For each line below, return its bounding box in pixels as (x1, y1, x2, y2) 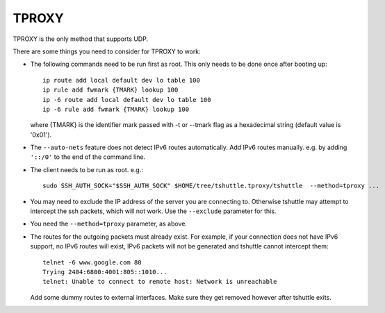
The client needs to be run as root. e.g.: (30, 165, 144, 174)
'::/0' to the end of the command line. (30, 153, 146, 161)
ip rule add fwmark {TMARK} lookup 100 (42, 86, 179, 94)
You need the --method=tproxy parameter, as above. (30, 219, 188, 228)
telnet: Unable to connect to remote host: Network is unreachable (42, 278, 277, 286)
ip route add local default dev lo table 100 (42, 76, 201, 84)
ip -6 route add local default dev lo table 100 (42, 96, 211, 103)
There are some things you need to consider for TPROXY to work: (13, 47, 201, 56)
